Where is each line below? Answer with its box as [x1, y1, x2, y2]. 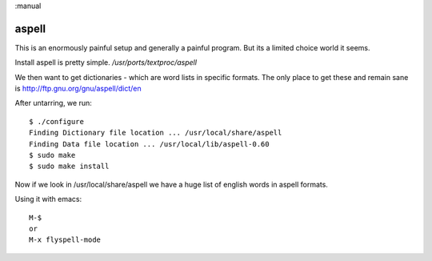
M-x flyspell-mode [29, 235, 102, 244]
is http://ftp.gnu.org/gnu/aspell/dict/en [14, 84, 142, 94]
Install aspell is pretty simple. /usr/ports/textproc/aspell [14, 58, 198, 67]
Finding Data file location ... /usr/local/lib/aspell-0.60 [29, 139, 270, 148]
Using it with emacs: [14, 195, 82, 204]
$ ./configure [29, 117, 84, 126]
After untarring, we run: [14, 98, 92, 108]
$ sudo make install [29, 162, 110, 171]
